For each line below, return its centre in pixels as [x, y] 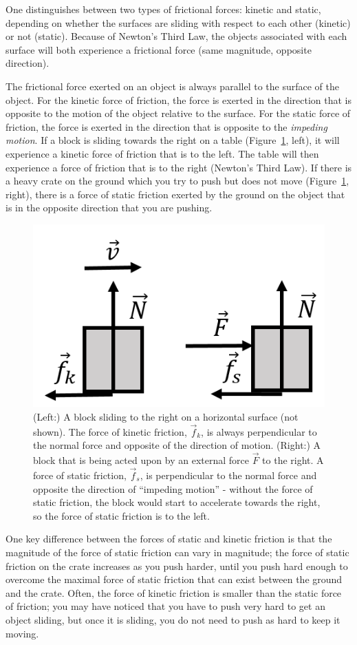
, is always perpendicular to [259, 431]
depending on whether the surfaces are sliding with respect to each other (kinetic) [178, 22]
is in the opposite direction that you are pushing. [109, 208]
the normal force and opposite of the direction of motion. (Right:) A [177, 445]
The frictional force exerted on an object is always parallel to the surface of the [172, 86]
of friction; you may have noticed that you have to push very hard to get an [165, 606]
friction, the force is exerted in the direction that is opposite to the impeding [166, 126]
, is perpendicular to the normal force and [228, 475]
